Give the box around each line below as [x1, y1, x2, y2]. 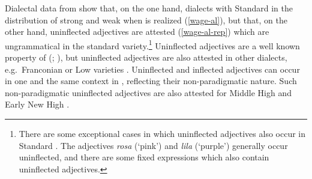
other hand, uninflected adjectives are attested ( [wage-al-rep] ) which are [5, 25, 269, 38]
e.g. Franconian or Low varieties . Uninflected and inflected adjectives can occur [5, 62, 300, 75]
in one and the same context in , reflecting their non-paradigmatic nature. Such [5, 74, 297, 87]
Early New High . [5, 98, 70, 111]
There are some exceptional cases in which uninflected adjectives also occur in [19, 127, 306, 139]
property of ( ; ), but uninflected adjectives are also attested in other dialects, [5, 51, 287, 64]
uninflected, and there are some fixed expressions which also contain [19, 151, 269, 163]
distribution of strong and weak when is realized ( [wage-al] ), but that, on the [5, 13, 287, 26]
